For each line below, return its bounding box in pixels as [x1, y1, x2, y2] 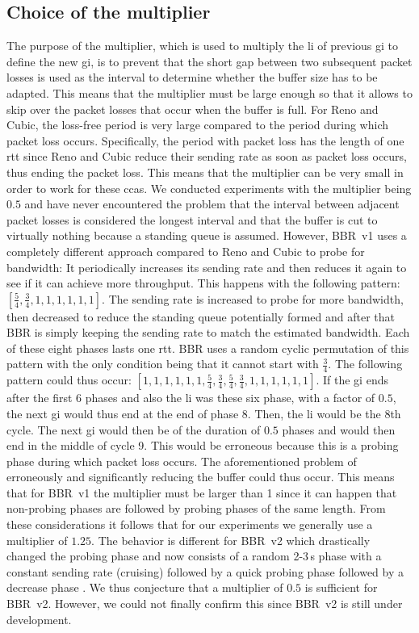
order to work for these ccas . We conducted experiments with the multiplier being [6, 179, 412, 196]
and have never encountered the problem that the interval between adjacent [24, 195, 400, 212]
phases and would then [282, 421, 396, 438]
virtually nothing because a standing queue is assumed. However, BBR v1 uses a [6, 227, 407, 244]
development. [6, 610, 72, 627]
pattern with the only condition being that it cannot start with [6, 355, 319, 372]
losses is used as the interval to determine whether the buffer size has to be [6, 69, 378, 86]
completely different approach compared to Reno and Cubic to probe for [6, 242, 365, 259]
